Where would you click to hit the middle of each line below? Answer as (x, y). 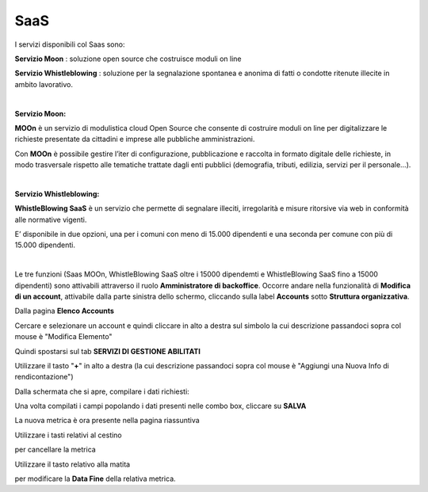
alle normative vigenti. (51, 219)
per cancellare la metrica (55, 450)
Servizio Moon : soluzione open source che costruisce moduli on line (128, 59)
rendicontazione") (44, 377)
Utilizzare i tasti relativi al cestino (68, 435)
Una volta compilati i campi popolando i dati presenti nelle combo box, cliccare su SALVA (160, 406)
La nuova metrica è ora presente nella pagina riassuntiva (107, 421)
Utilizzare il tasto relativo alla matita (73, 464)
